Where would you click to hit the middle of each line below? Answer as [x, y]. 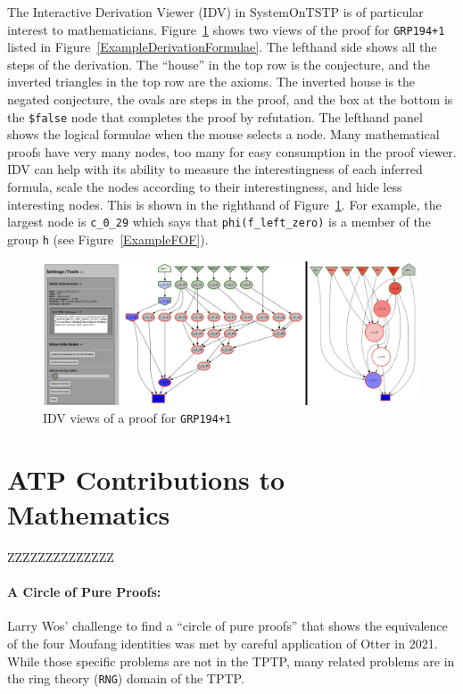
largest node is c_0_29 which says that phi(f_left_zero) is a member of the [219, 222]
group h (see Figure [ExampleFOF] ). [108, 239]
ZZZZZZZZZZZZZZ [61, 557]
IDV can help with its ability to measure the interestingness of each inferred [215, 169]
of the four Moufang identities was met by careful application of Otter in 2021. [223, 643]
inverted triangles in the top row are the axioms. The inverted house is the [211, 82]
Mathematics [89, 514]
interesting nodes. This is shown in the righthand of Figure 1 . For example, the [224, 204]
